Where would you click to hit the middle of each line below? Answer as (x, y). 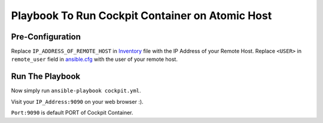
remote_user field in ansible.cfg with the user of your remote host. (94, 59)
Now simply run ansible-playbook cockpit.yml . (76, 91)
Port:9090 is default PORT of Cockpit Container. (72, 113)
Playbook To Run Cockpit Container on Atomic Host (141, 16)
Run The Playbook (46, 77)
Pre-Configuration (46, 37)
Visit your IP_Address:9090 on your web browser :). (77, 102)
